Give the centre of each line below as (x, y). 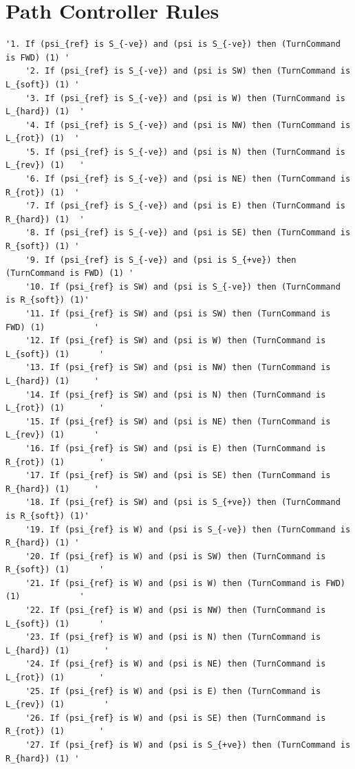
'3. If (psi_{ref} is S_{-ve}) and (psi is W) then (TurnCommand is (185, 98)
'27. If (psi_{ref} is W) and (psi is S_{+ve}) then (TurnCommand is (188, 745)
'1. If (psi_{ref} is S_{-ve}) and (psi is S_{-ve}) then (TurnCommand (173, 44)
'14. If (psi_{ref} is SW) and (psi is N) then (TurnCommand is (175, 394)
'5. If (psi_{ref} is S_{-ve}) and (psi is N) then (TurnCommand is (185, 152)
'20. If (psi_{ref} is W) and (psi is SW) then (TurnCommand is (175, 556)
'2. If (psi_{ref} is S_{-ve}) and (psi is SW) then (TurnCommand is (188, 71)
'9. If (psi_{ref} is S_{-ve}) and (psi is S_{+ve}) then (161, 260)
